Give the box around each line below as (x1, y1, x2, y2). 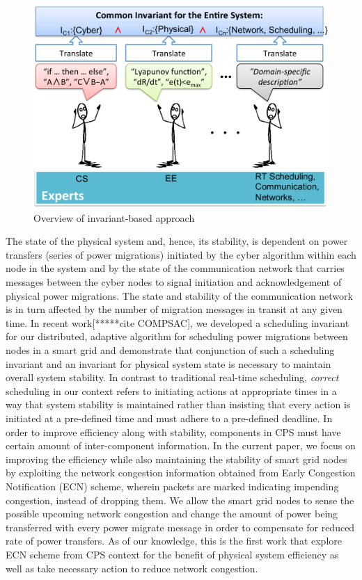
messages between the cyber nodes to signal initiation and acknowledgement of (6, 275, 342, 289)
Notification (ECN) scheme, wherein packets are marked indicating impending (6, 478, 339, 493)
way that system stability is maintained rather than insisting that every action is (6, 397, 351, 412)
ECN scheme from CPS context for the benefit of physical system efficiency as (6, 547, 339, 561)
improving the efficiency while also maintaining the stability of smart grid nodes (6, 451, 347, 466)
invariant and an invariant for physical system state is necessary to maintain (6, 356, 331, 371)
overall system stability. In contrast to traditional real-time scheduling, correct (6, 370, 339, 385)
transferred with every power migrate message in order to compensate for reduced (6, 519, 355, 534)
